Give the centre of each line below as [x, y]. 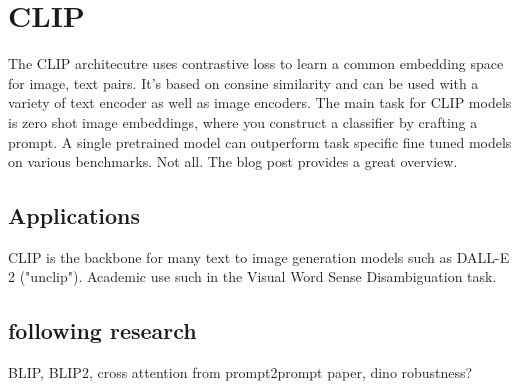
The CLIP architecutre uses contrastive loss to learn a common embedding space [256, 63]
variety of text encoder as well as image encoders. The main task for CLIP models [260, 102]
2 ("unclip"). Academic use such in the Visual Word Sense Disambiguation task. [252, 276]
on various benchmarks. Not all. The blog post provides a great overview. [233, 161]
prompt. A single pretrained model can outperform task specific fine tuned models [260, 141]
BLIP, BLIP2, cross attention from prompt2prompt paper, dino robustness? [240, 372]
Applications [74, 215]
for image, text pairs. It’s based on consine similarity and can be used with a [243, 82]
